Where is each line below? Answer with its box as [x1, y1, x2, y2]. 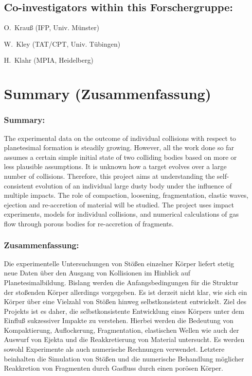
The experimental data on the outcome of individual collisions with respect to [4, 133, 236, 143]
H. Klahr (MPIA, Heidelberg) [4, 55, 93, 65]
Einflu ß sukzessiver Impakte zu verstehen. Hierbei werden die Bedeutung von [4, 315, 234, 325]
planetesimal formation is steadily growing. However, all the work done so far [4, 142, 234, 153]
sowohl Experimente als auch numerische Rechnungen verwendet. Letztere [4, 344, 225, 354]
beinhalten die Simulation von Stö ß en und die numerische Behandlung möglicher [4, 353, 244, 363]
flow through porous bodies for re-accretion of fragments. [4, 218, 174, 228]
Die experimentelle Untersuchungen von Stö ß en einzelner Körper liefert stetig [4, 258, 234, 268]
